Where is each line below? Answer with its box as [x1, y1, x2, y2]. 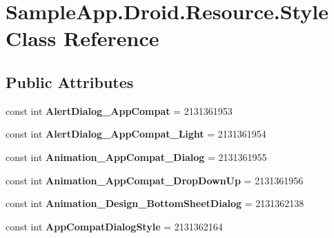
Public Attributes [6, 71, 134, 92]
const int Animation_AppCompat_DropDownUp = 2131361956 [6, 173, 304, 187]
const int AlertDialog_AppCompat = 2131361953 [6, 103, 233, 118]
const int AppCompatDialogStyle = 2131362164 [6, 219, 223, 233]
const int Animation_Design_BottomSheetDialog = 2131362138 [6, 196, 304, 210]
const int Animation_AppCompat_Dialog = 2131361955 [6, 149, 267, 164]
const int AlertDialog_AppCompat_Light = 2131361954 [6, 127, 266, 141]
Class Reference [6, 24, 159, 52]
